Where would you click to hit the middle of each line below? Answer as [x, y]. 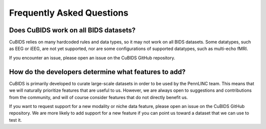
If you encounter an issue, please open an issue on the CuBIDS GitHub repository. [92, 58]
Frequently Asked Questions [69, 13]
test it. [16, 120]
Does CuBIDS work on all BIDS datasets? [72, 30]
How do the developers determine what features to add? [97, 72]
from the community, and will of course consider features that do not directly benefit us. [99, 97]
